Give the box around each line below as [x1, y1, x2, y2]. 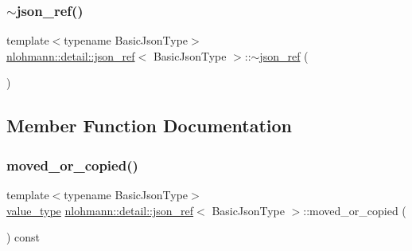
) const [6, 229, 41, 245]
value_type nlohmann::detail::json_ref [6, 202, 194, 218]
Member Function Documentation [6, 113, 293, 138]
